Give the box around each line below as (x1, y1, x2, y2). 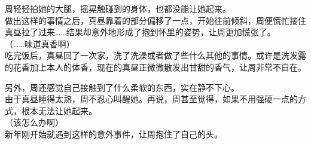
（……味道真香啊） (5, 37, 75, 50)
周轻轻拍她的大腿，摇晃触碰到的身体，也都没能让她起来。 (5, 2, 231, 14)
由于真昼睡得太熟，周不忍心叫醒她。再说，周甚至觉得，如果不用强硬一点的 (5, 93, 298, 105)
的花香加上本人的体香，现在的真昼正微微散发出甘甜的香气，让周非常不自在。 (5, 60, 306, 73)
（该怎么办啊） (5, 116, 63, 128)
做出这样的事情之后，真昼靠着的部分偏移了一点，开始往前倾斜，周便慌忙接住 (5, 14, 306, 26)
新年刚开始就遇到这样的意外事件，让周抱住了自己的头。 (5, 127, 222, 140)
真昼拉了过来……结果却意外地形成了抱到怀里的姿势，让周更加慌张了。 (5, 26, 276, 38)
